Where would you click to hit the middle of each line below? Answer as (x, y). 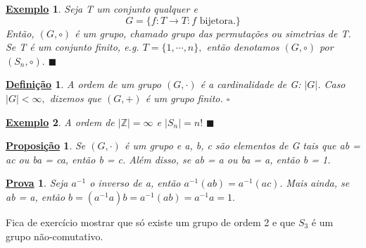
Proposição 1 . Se (46, 145)
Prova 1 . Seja (37, 183)
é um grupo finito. (184, 98)
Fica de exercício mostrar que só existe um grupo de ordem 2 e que (151, 222)
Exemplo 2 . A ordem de (60, 122)
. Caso (332, 84)
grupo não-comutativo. (55, 236)
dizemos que (76, 98)
